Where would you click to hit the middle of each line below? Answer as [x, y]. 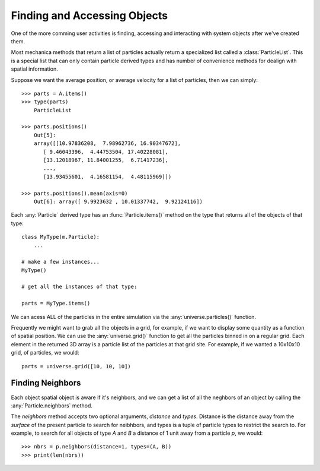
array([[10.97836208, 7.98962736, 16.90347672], [107, 143]
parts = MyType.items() [56, 304]
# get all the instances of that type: [79, 287]
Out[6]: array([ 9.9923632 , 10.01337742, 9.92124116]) [118, 201]
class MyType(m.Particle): [61, 237]
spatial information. [35, 69]
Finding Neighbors [46, 383]
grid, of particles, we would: [45, 353]
